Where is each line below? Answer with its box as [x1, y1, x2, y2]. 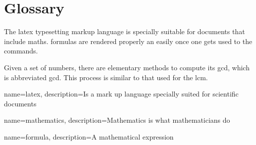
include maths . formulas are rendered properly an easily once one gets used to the [4, 36, 253, 46]
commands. [4, 46, 38, 56]
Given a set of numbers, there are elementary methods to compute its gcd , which [4, 62, 250, 72]
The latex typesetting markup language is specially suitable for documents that [4, 26, 245, 37]
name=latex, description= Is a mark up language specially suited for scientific [4, 89, 239, 99]
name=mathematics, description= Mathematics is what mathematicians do [4, 115, 230, 125]
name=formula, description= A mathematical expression [4, 131, 174, 142]
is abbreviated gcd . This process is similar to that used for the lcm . [4, 72, 208, 82]
